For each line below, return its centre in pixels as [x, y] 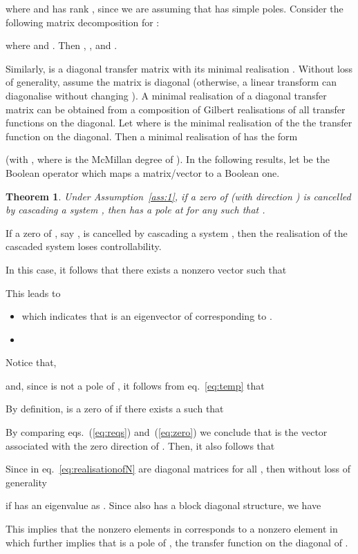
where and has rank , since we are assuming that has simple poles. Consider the [175, 8]
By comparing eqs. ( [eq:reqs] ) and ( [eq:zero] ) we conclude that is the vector [167, 432]
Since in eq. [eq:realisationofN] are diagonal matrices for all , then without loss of [178, 469]
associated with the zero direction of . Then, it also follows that [140, 445]
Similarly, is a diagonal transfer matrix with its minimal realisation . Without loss [179, 68]
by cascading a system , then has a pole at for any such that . [135, 210]
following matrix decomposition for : [83, 22]
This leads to [33, 293]
